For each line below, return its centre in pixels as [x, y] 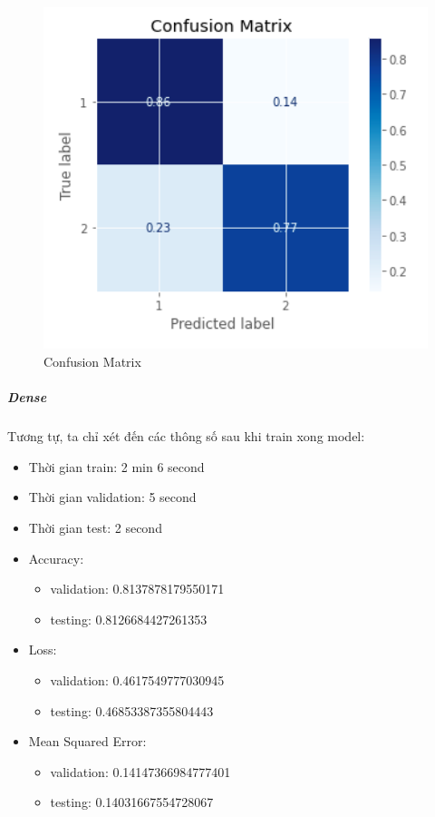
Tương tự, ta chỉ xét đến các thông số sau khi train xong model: [186, 436]
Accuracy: [56, 558]
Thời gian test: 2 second [95, 527]
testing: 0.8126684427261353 [129, 619]
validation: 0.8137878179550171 [137, 589]
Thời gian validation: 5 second [112, 497]
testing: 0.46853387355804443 [132, 710]
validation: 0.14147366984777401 [140, 771]
